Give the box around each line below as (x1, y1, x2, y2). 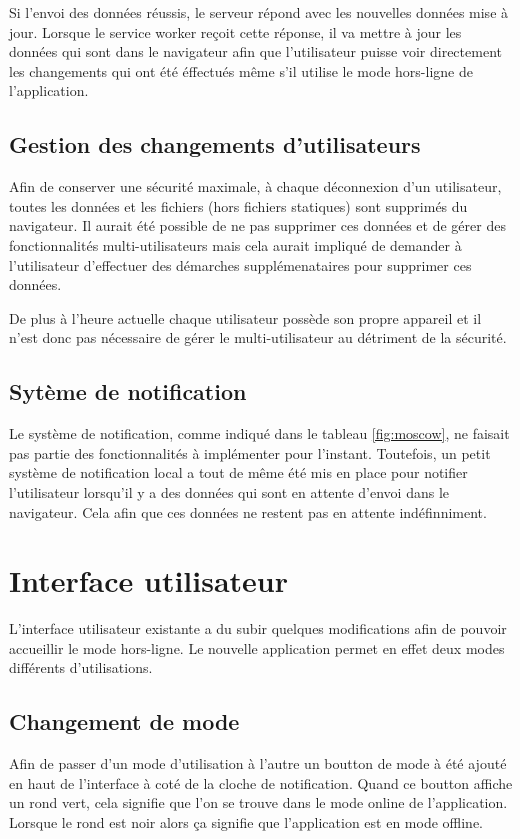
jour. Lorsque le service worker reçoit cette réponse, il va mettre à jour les (9, 21, 462, 42)
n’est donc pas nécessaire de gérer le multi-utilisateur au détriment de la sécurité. (9, 327, 507, 348)
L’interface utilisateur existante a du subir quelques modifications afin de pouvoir (9, 618, 507, 639)
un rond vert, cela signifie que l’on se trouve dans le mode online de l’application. (9, 792, 508, 813)
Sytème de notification (9, 376, 247, 407)
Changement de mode (9, 706, 240, 737)
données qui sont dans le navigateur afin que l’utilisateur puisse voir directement (9, 41, 502, 62)
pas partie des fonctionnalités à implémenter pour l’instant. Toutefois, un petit (9, 442, 491, 463)
